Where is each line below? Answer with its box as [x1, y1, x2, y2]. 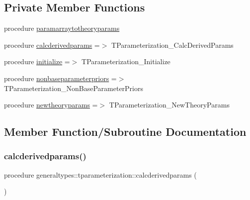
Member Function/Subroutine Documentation [4, 124, 247, 139]
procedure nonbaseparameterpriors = [4, 73, 117, 83]
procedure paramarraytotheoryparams [4, 23, 120, 33]
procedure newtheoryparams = [4, 100, 98, 110]
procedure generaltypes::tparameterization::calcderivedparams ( [4, 169, 197, 180]
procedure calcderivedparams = [4, 39, 100, 50]
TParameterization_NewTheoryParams [109, 100, 230, 110]
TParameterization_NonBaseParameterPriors [4, 83, 143, 93]
